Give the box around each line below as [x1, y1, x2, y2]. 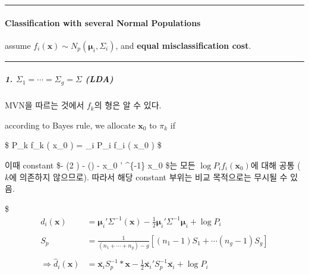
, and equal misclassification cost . [115, 39, 251, 51]
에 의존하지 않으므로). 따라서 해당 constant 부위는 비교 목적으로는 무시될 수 [9, 170, 288, 183]
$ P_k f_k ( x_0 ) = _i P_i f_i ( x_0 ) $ [5, 139, 162, 151]
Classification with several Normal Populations [5, 16, 201, 29]
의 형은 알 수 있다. [94, 99, 162, 111]
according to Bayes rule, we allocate [5, 118, 135, 131]
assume [5, 39, 31, 51]
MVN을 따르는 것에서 [5, 99, 84, 111]
